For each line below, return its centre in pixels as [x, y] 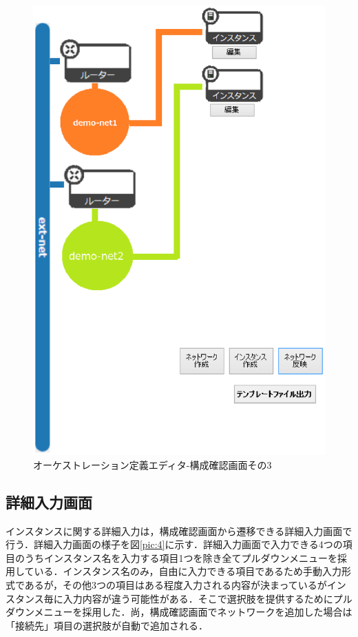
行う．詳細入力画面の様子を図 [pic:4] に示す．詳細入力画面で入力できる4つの [174, 544]
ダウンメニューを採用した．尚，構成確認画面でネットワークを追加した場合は [179, 612]
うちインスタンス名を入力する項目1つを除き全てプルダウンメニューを [181, 557]
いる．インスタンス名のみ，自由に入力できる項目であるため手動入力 [188, 571]
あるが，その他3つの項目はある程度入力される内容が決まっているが [176, 585]
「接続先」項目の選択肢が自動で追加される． [107, 625]
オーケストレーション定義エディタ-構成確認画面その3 [152, 464]
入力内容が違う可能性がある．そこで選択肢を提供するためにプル [208, 598]
